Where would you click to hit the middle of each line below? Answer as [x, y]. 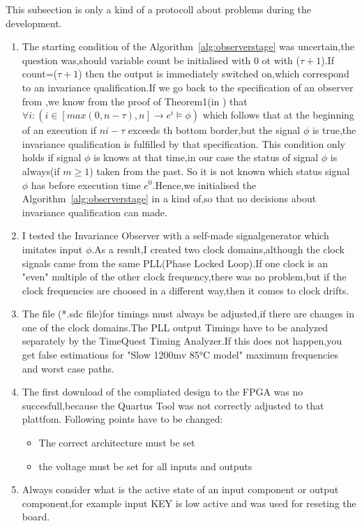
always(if [41, 171]
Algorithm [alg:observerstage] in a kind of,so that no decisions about [169, 198]
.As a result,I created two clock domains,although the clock [218, 249]
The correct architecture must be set [117, 443]
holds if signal [52, 157]
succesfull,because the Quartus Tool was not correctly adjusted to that [173, 405]
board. [36, 517]
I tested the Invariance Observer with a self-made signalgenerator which [175, 235]
